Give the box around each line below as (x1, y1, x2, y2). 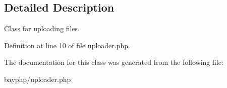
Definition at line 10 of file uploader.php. (4, 40, 130, 50)
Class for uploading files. (4, 23, 80, 34)
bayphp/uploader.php (4, 73, 71, 84)
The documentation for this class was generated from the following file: (4, 57, 223, 67)
